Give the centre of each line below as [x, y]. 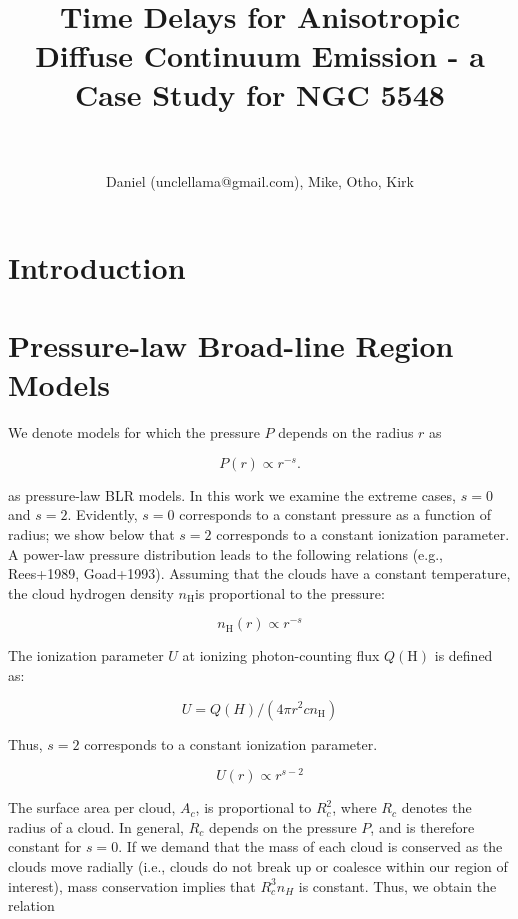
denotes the [436, 807]
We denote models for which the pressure [134, 432]
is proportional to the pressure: [290, 592]
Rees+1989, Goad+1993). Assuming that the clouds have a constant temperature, [259, 573]
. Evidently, [102, 514]
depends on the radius [346, 432]
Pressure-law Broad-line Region [231, 345]
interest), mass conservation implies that [132, 885]
